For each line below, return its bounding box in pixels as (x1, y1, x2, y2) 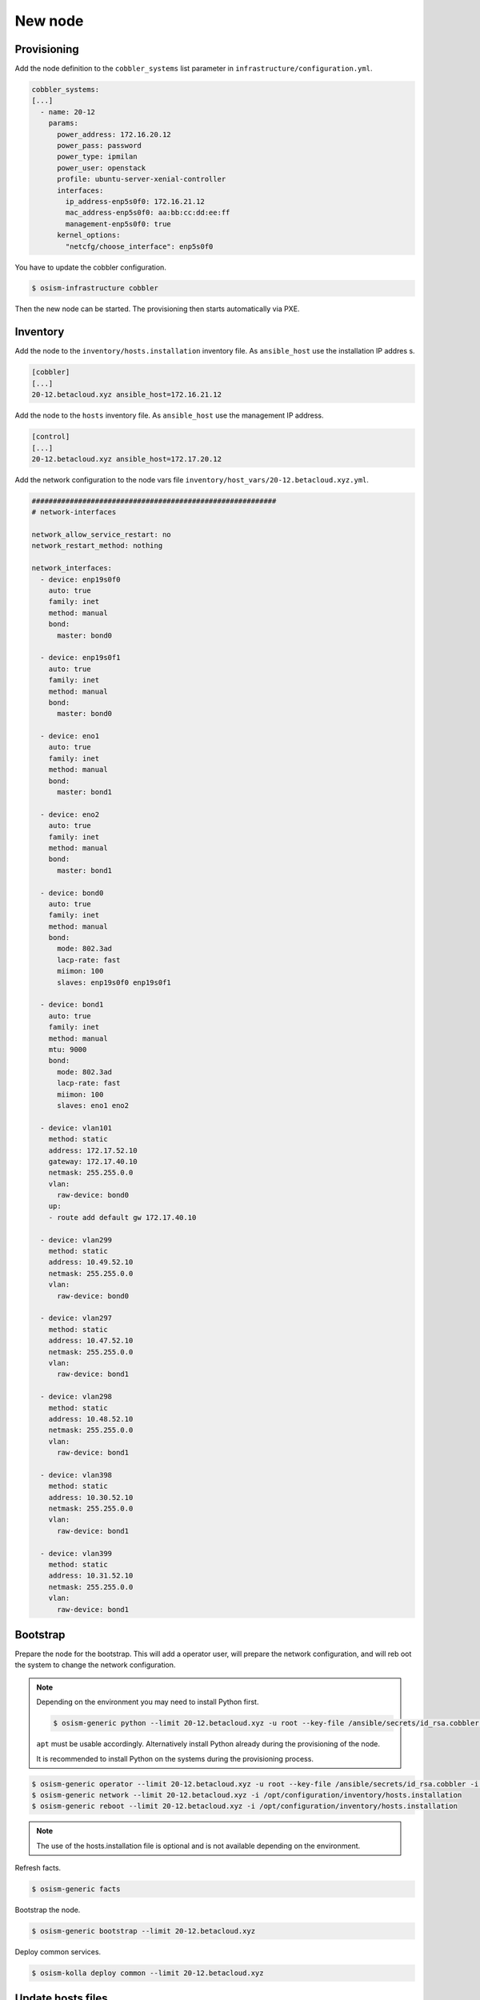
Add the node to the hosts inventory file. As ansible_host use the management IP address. (14, 410, 324, 420)
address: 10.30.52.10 (48, 1493, 134, 1502)
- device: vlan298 (40, 1392, 112, 1402)
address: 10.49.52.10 (48, 1258, 134, 1267)
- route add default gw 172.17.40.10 (48, 1213, 197, 1222)
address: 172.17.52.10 (48, 1146, 138, 1155)
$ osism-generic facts (31, 1885, 121, 1894)
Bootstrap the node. (14, 1905, 81, 1915)
